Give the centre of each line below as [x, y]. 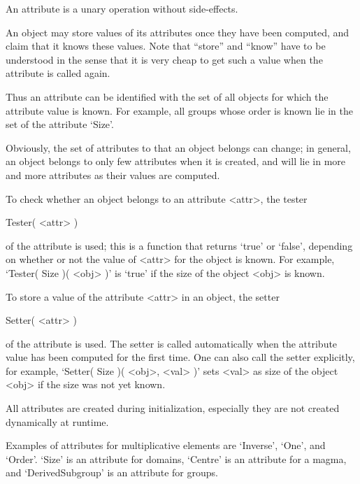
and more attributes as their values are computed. [113, 175]
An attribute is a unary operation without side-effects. [122, 8]
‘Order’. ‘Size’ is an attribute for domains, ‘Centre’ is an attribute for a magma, [176, 458]
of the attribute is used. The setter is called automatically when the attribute [172, 343]
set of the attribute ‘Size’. [60, 124]
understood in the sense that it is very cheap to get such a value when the [164, 59]
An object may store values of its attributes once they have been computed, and [178, 32]
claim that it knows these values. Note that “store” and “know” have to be [166, 46]
